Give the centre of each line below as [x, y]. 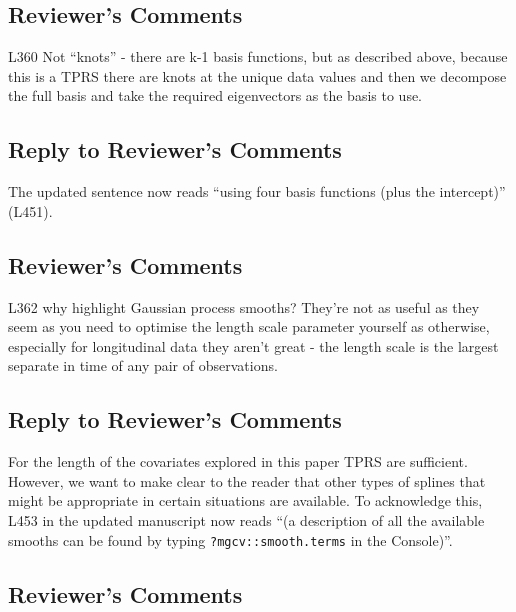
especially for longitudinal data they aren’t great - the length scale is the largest [253, 345]
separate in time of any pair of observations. [143, 365]
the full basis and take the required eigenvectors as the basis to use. [215, 95]
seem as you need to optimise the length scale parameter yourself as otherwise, [249, 326]
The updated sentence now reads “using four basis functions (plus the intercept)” [257, 191]
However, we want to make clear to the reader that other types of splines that [247, 480]
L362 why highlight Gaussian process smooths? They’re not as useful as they [244, 306]
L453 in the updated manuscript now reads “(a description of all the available [246, 519]
